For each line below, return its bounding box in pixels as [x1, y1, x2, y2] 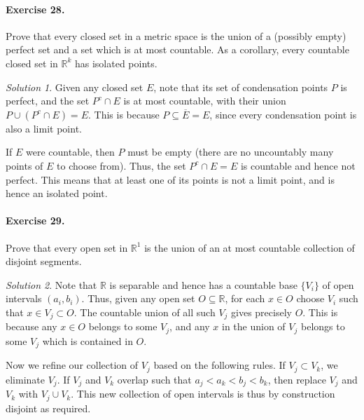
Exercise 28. [6, 1, 65, 16]
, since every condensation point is [209, 107, 357, 121]
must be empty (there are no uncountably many [127, 144, 334, 159]
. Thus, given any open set [81, 291, 195, 306]
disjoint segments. [6, 254, 82, 269]
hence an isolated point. [6, 186, 108, 201]
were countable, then [26, 144, 115, 159]
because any [6, 319, 57, 334]
